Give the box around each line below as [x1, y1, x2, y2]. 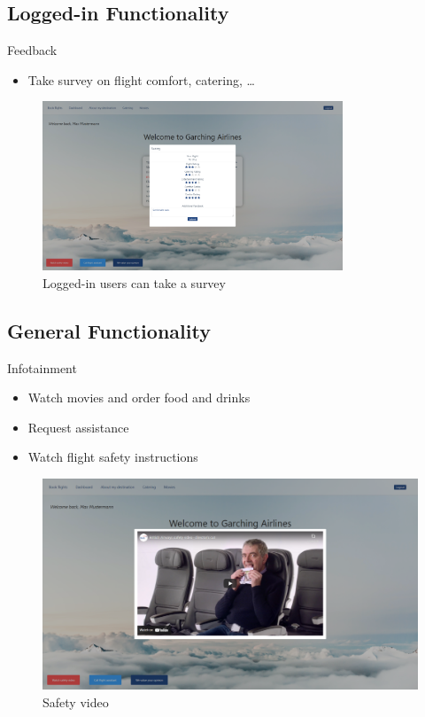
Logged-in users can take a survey [42, 273, 226, 292]
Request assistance [27, 417, 129, 436]
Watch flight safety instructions [27, 448, 198, 466]
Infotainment [7, 358, 77, 377]
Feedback [7, 41, 58, 59]
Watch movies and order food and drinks [27, 388, 251, 407]
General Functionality [7, 316, 211, 344]
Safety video [42, 693, 109, 712]
